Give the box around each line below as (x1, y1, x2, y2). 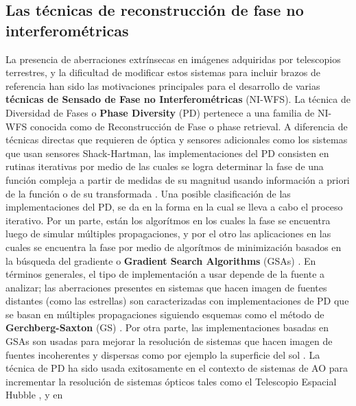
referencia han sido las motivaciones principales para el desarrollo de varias (5, 78, 320, 93)
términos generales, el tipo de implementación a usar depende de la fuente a (5, 267, 325, 281)
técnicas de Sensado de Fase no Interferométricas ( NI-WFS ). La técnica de (5, 92, 351, 106)
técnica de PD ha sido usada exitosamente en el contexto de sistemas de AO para (5, 361, 348, 375)
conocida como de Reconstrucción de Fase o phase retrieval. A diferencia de (29, 119, 348, 133)
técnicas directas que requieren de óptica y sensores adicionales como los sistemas (5, 132, 348, 147)
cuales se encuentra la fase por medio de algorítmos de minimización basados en (5, 239, 342, 254)
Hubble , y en (5, 387, 63, 402)
